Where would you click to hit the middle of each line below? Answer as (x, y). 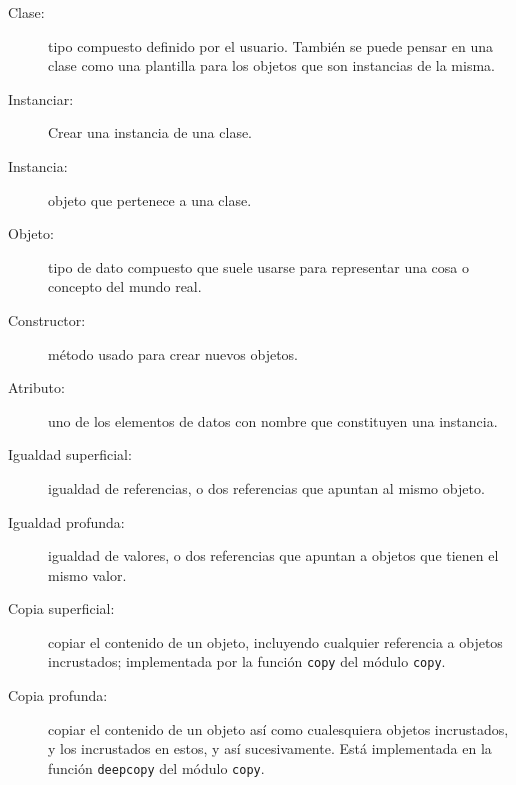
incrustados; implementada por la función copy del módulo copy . (247, 661)
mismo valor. (87, 574)
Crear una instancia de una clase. (150, 132)
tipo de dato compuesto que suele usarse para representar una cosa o (259, 266)
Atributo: (36, 387)
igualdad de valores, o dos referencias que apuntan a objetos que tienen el (273, 555)
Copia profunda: (58, 695)
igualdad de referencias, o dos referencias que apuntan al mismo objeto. (266, 487)
